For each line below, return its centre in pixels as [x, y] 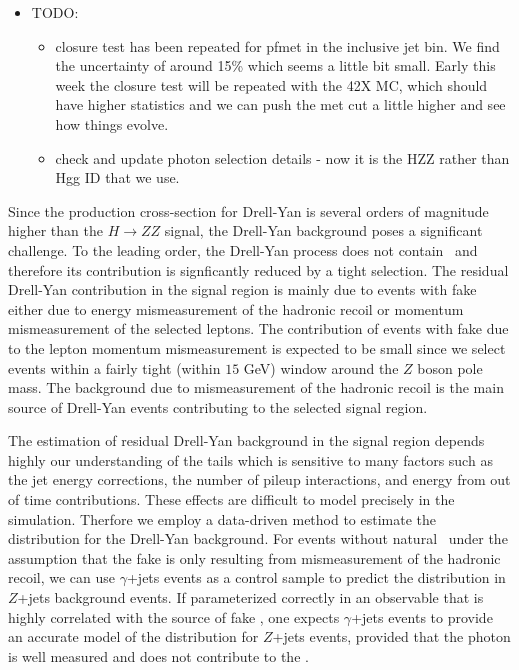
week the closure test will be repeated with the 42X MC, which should [271, 84]
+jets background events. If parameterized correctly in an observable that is [250, 597]
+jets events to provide [422, 616]
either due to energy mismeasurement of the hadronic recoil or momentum [236, 308]
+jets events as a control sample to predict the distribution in [316, 577]
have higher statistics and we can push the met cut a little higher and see [280, 104]
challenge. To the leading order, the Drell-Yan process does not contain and [243, 249]
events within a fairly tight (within [114, 367]
